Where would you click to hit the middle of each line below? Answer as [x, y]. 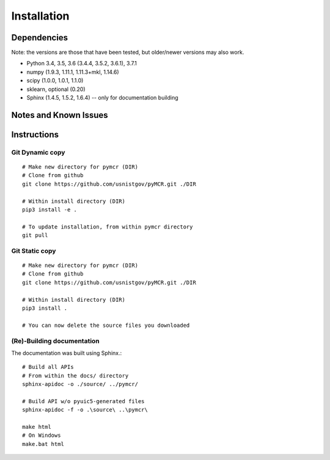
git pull [35, 235]
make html [37, 427]
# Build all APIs [48, 367]
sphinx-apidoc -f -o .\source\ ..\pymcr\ [85, 410]
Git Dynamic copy [38, 152]
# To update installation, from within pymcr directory [108, 227]
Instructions [35, 134]
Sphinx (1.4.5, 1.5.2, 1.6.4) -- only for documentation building [102, 98]
